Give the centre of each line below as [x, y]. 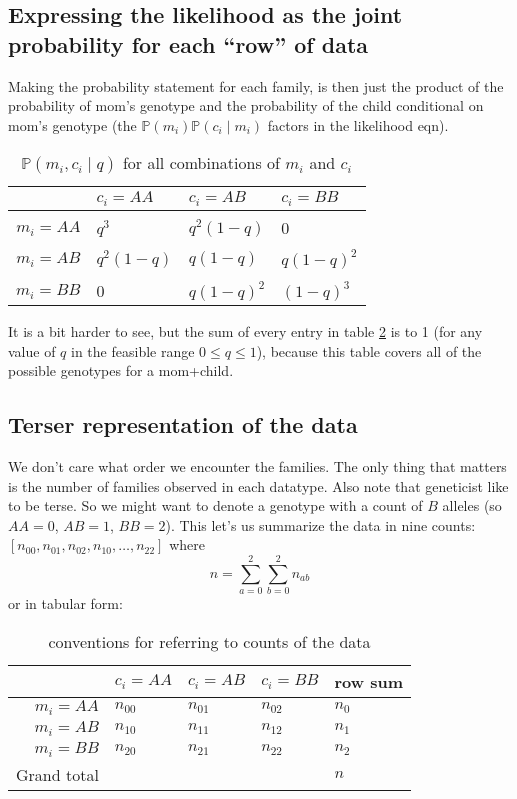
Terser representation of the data [183, 424]
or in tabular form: [65, 603]
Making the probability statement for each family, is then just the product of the [256, 85]
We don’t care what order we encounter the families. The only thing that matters [257, 466]
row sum [368, 681]
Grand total [57, 774]
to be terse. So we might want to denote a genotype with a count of [215, 505]
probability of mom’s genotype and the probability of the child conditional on [246, 105]
